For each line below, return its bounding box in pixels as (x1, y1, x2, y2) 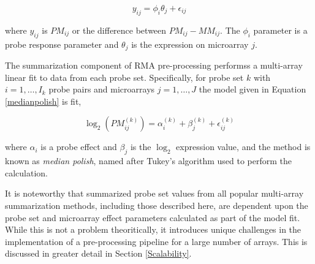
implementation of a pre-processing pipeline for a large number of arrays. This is (5, 235, 308, 247)
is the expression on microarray (131, 37, 249, 50)
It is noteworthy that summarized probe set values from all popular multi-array (5, 187, 304, 200)
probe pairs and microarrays (48, 83, 155, 96)
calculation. (5, 166, 48, 179)
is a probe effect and (40, 140, 117, 153)
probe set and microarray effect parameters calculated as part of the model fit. (5, 211, 300, 224)
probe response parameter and (5, 37, 119, 50)
